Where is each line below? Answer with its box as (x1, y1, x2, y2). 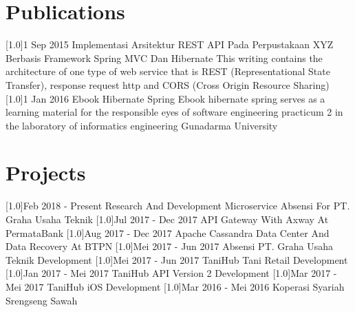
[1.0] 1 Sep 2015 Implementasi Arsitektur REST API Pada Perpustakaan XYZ (6, 37, 334, 52)
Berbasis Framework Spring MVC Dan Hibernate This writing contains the (6, 50, 323, 65)
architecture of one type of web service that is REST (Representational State (6, 64, 330, 79)
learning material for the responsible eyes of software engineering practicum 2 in (6, 105, 343, 119)
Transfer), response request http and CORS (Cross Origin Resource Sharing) (6, 77, 330, 92)
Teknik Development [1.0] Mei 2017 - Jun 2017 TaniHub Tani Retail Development (6, 252, 348, 267)
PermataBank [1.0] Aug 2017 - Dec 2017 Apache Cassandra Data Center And (6, 225, 330, 240)
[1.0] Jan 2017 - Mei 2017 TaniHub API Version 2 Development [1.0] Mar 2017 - (6, 266, 337, 280)
